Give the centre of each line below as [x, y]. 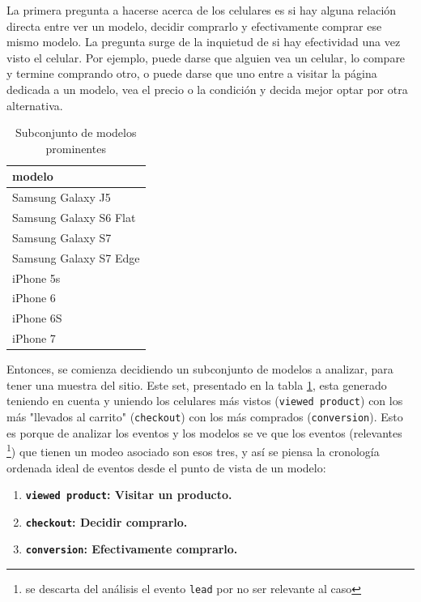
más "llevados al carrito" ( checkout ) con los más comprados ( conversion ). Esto [205, 417]
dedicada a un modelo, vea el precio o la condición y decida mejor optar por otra [207, 89]
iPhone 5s [36, 278]
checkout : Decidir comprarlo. [106, 521]
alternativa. [35, 105]
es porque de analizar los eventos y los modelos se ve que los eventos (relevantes [204, 432]
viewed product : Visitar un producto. [129, 495]
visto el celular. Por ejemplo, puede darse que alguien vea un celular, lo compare [206, 57]
